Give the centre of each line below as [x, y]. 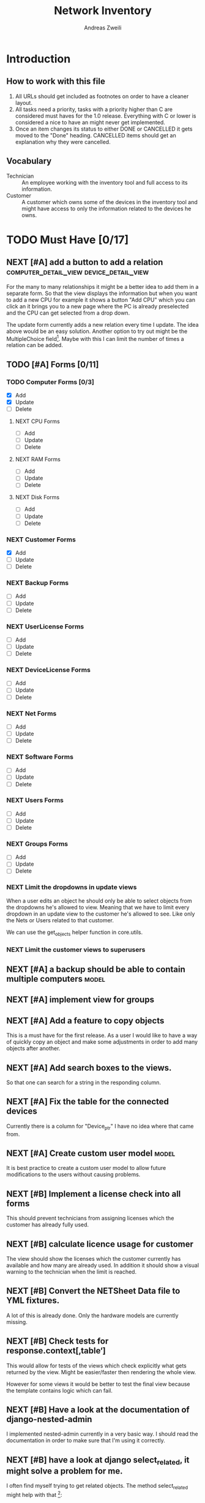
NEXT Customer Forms [41, 539]
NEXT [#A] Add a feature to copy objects [85, 1021]
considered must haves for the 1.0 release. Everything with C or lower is [106, 116]
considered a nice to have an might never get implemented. [90, 122]
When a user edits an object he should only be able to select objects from [99, 901]
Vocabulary [29, 161]
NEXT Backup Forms [38, 583]
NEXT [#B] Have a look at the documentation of [98, 1410]
